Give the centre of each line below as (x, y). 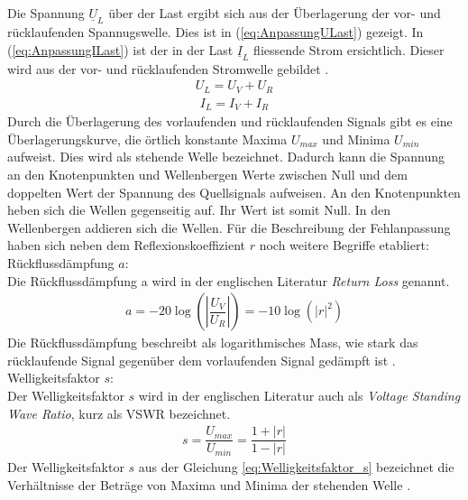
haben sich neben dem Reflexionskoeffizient (126, 245)
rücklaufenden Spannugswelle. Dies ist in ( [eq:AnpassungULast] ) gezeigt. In (216, 32)
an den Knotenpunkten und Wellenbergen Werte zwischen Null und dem (207, 174)
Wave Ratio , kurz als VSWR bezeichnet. (119, 413)
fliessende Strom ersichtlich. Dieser (349, 49)
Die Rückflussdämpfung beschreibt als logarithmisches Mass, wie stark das (213, 343)
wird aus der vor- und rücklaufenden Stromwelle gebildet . (168, 68)
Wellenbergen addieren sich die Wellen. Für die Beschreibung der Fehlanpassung (229, 227)
